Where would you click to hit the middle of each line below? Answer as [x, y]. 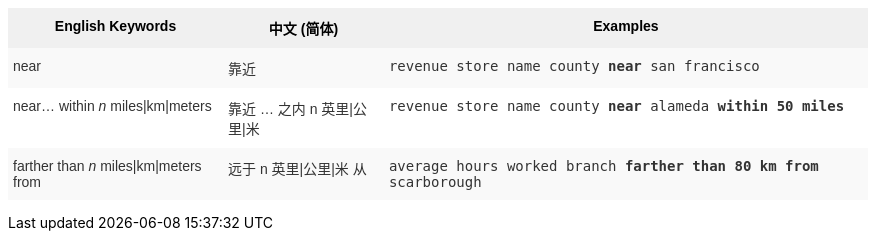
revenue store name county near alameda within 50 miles [616, 106]
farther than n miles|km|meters [107, 166]
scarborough [435, 182]
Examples [626, 26]
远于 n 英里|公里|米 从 [297, 169]
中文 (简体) [303, 29]
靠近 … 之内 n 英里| [290, 109]
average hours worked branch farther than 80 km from [603, 166]
